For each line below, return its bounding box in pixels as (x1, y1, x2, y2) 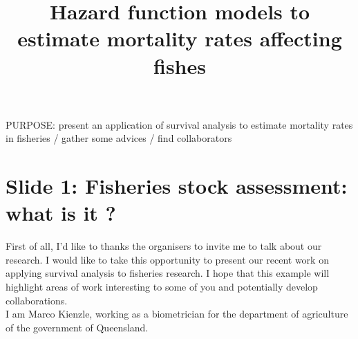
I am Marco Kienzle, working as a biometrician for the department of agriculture (6, 306, 348, 321)
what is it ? (6, 199, 116, 227)
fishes (153, 51, 206, 80)
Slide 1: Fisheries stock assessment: (6, 172, 348, 200)
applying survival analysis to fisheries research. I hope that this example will (6, 266, 330, 280)
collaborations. (6, 293, 68, 307)
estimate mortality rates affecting (17, 24, 342, 53)
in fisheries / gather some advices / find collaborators (6, 131, 232, 145)
